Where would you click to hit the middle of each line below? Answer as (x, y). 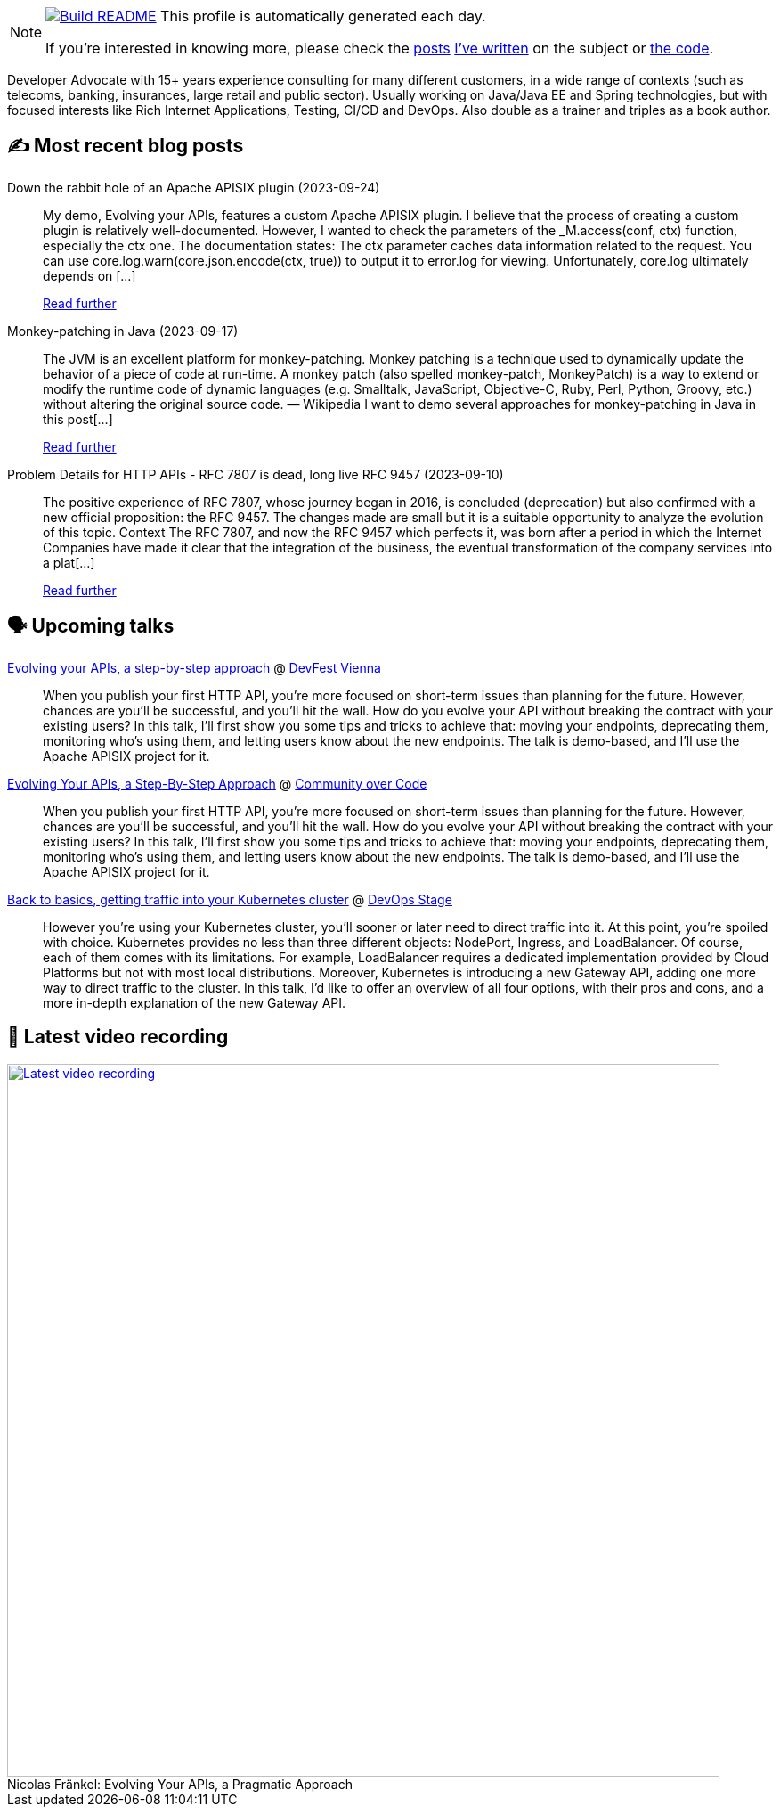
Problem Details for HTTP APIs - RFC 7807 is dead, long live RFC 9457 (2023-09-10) (256, 474)
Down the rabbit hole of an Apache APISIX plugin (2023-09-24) (194, 187)
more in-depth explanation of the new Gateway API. (195, 1002)
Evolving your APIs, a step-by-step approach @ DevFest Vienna (194, 667)
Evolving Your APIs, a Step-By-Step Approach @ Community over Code (217, 783)
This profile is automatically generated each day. (323, 16)
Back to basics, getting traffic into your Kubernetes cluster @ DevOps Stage (230, 899)
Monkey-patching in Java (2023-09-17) (123, 331)
